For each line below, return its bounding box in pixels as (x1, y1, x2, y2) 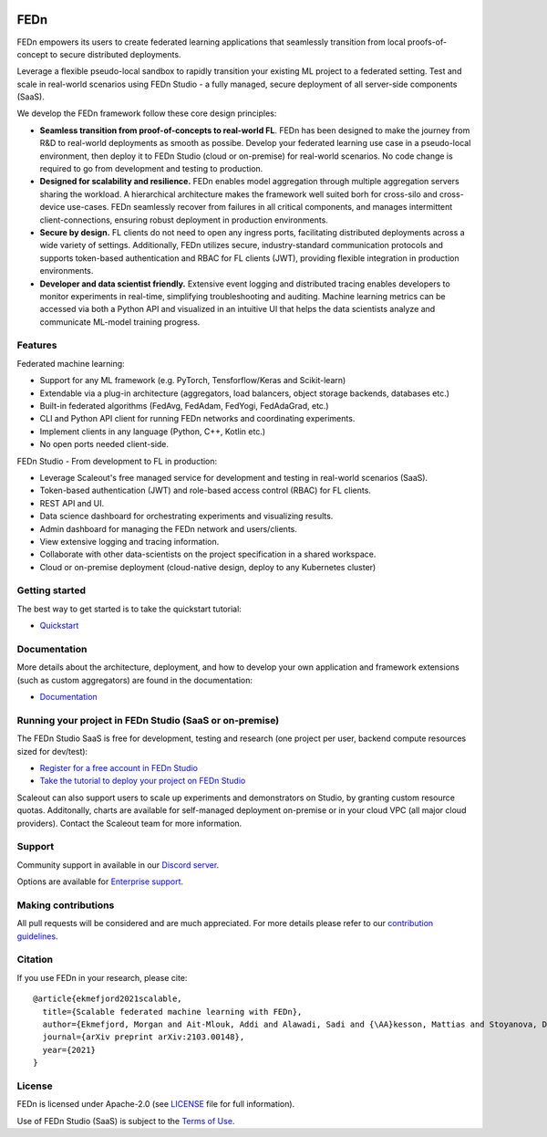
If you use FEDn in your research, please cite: (16, 972, 188, 983)
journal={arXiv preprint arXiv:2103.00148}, (42, 1032, 245, 1042)
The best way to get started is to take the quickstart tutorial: (16, 603, 242, 614)
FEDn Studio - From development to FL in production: (16, 455, 218, 466)
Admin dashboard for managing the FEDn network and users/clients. (39, 523, 298, 534)
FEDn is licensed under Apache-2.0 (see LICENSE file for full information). (16, 1099, 295, 1110)
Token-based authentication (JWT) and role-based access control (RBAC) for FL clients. (39, 485, 371, 496)
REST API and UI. (39, 497, 105, 508)
